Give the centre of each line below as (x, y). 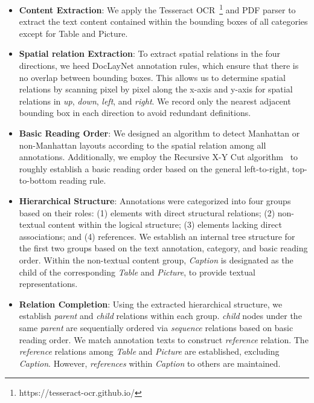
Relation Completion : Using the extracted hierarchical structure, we (151, 304)
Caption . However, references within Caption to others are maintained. (150, 363)
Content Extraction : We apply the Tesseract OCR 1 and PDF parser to (157, 9)
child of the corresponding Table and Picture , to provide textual (137, 272)
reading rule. (83, 180)
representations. (48, 284)
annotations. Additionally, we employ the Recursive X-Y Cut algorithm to (159, 157)
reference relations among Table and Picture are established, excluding (149, 351)
